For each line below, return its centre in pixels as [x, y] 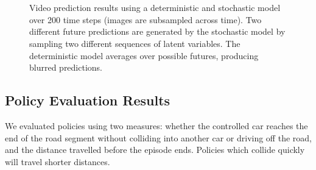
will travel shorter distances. [58, 161]
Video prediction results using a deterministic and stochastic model [155, 8]
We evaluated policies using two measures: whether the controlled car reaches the [156, 125]
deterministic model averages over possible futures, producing [144, 55]
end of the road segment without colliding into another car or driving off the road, [158, 137]
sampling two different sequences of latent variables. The [135, 43]
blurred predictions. [66, 67]
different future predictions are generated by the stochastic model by [157, 31]
